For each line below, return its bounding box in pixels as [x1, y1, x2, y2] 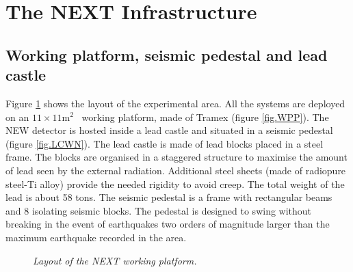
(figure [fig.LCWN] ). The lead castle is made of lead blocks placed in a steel [5, 136, 324, 150]
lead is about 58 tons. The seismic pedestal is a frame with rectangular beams [5, 190, 332, 204]
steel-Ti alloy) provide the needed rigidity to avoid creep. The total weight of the [5, 176, 345, 191]
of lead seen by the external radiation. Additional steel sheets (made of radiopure [5, 163, 346, 177]
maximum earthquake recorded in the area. [5, 230, 187, 244]
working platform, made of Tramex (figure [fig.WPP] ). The [81, 109, 329, 124]
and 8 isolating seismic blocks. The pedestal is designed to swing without [5, 203, 312, 217]
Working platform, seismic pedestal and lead [5, 44, 328, 65]
